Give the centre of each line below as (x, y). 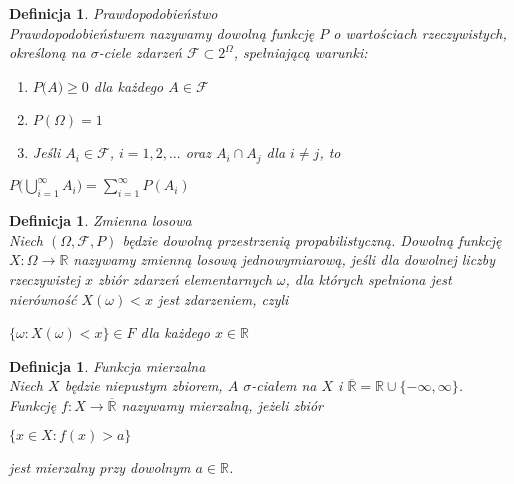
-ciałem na (284, 385)
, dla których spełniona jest (368, 278)
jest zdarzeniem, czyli (223, 298)
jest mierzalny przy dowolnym (100, 467)
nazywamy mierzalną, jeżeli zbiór (222, 404)
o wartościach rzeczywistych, (420, 32)
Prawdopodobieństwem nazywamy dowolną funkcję (162, 32)
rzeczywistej (45, 278)
